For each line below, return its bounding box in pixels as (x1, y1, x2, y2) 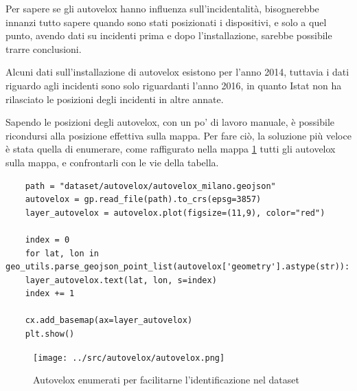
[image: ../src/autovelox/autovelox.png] (33, 353, 225, 363)
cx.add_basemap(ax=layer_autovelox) (25, 315, 193, 326)
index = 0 (25, 234, 70, 245)
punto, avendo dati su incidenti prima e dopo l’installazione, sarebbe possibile (5, 28, 332, 43)
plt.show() (25, 329, 75, 339)
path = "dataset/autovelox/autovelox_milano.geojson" (25, 181, 276, 191)
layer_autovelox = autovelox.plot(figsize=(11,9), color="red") (25, 208, 325, 218)
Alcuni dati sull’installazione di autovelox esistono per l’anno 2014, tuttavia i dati (5, 65, 349, 79)
